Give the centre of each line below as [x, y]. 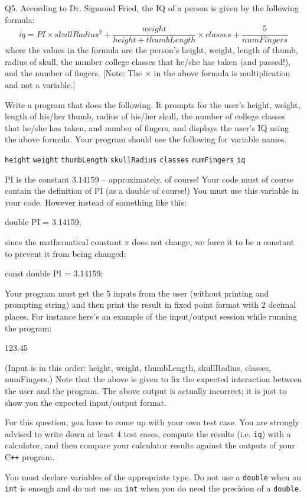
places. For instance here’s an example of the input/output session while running [151, 316]
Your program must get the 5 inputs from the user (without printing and [137, 293]
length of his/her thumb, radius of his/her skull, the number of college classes [145, 116]
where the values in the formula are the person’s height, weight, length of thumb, [151, 50]
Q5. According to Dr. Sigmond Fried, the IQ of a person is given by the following [152, 8]
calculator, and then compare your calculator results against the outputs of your [150, 445]
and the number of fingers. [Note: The [74, 73]
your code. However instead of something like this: [96, 202]
